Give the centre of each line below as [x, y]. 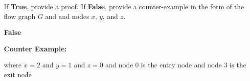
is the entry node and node [182, 65]
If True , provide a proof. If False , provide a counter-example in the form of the [124, 6]
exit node [18, 74]
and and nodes [67, 16]
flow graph [20, 16]
